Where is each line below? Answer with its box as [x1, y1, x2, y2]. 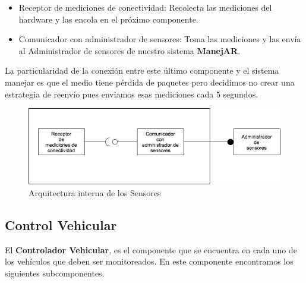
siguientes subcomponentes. [5, 266, 105, 279]
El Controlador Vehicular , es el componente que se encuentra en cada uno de [5, 243, 297, 256]
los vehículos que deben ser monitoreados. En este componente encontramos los [5, 255, 294, 268]
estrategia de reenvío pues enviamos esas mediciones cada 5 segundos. [5, 87, 258, 100]
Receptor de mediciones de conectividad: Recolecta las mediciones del [18, 1, 272, 13]
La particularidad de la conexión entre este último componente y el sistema [5, 64, 279, 77]
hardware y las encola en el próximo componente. [18, 12, 198, 25]
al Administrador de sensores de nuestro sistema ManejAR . [18, 44, 241, 56]
